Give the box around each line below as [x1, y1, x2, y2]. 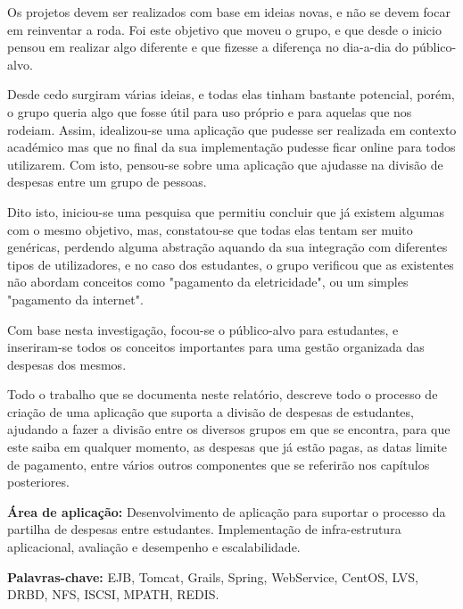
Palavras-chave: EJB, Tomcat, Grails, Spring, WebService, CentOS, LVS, [7, 567, 418, 586]
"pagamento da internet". [7, 289, 144, 308]
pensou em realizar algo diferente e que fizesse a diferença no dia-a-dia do [7, 38, 409, 56]
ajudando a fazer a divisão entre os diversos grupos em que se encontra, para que [7, 420, 451, 438]
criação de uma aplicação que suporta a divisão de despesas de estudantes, [7, 402, 414, 421]
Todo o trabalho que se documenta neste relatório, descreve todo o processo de [7, 385, 438, 404]
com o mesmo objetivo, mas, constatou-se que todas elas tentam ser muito [7, 220, 413, 238]
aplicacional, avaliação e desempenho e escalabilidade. [7, 538, 301, 556]
